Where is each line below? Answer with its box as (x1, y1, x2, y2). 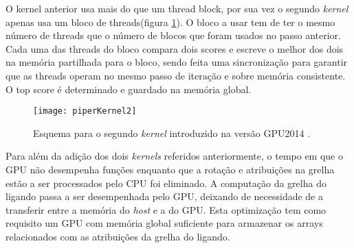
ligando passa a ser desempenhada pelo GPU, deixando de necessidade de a (5, 189, 323, 203)
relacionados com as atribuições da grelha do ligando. (5, 229, 230, 243)
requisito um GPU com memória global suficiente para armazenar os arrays (5, 216, 323, 230)
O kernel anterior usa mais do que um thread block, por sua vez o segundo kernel (5, 1, 349, 15)
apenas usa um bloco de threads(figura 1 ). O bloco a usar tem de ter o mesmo (5, 14, 335, 29)
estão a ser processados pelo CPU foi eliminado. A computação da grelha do (5, 175, 327, 190)
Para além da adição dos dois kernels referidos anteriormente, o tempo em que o (5, 149, 343, 163)
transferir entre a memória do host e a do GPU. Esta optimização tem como (5, 202, 327, 216)
